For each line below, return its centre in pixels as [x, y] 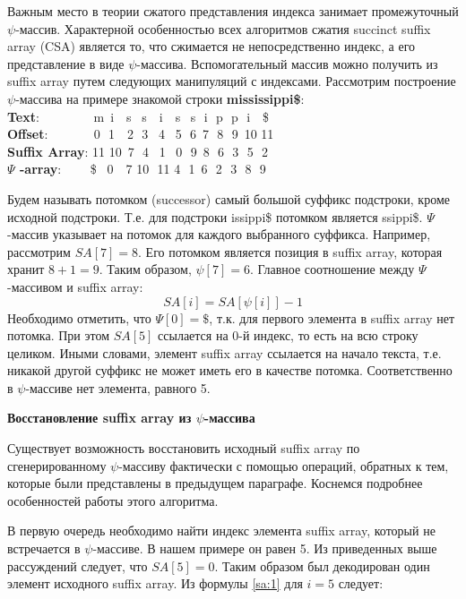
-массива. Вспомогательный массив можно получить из [287, 63]
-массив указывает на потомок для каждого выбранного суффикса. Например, [219, 234]
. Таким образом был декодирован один [322, 565]
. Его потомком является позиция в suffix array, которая [290, 251]
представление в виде [66, 63]
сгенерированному [57, 465]
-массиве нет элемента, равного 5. [118, 387]
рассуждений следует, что [78, 565]
